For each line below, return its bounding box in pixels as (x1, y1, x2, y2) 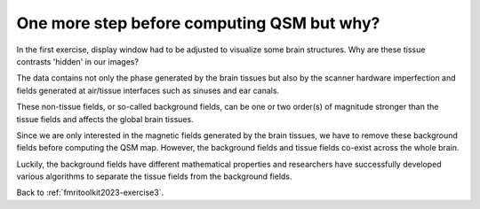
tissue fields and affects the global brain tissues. (16, 113, 195, 124)
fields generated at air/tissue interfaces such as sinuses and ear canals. (16, 85, 280, 96)
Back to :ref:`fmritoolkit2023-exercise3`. (16, 187, 164, 198)
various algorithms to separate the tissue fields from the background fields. (16, 171, 292, 182)
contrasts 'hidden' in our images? (16, 56, 140, 66)
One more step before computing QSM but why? (16, 13, 380, 33)
